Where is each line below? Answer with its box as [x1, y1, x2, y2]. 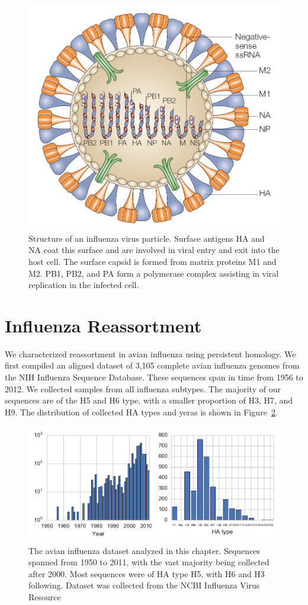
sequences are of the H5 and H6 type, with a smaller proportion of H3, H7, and [5, 394, 293, 406]
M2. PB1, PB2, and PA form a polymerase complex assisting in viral [28, 267, 279, 279]
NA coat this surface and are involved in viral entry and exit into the [28, 244, 280, 256]
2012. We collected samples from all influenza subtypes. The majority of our [5, 382, 281, 395]
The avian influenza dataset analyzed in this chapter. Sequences [28, 544, 261, 556]
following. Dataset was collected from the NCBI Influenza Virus [28, 579, 260, 591]
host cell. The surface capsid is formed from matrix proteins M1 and [28, 255, 277, 267]
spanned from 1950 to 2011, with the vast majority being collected [28, 556, 269, 568]
